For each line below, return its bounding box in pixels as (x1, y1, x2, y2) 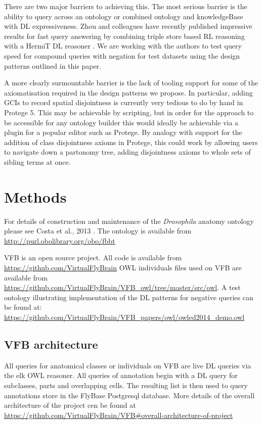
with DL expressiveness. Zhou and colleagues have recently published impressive (4, 21, 252, 31)
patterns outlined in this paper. (4, 60, 101, 71)
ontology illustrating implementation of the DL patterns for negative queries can (4, 292, 253, 302)
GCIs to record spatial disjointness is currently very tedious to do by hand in (4, 97, 243, 108)
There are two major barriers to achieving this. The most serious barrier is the (4, 1, 247, 11)
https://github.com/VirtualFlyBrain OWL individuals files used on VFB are (4, 262, 242, 272)
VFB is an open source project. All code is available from (4, 252, 182, 263)
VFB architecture (4, 336, 98, 352)
